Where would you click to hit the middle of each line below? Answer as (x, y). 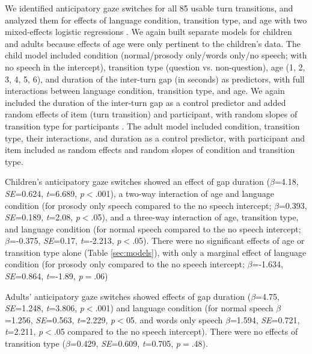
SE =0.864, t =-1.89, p (44, 276)
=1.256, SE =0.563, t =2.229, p (60, 319)
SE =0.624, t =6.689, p (44, 193)
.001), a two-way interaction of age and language (185, 193)
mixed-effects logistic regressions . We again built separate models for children (148, 32)
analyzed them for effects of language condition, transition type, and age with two (156, 20)
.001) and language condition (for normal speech (184, 308)
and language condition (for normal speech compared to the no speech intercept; (153, 228)
